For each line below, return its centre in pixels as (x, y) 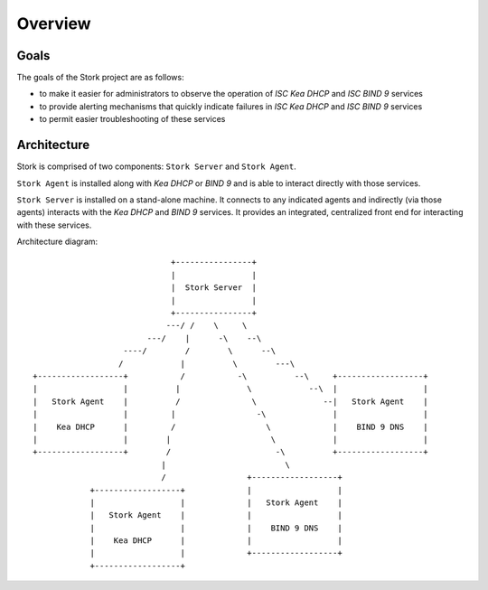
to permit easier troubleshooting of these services (132, 119)
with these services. (54, 225)
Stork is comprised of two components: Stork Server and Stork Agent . (157, 166)
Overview (54, 23)
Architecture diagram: (57, 242)
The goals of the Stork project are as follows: (100, 78)
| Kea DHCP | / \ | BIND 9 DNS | (230, 426)
